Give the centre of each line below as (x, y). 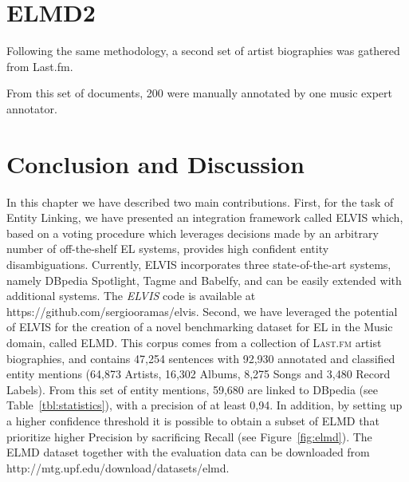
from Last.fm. (40, 66)
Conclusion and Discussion (155, 163)
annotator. (32, 108)
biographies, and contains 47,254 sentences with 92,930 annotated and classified (201, 358)
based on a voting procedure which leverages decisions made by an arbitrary (193, 233)
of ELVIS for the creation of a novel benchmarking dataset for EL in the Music (200, 327)
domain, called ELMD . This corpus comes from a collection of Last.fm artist (194, 342)
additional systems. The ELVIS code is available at (131, 296)
